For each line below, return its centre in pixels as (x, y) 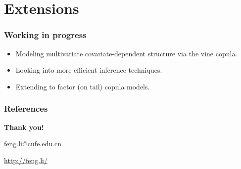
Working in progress (45, 35)
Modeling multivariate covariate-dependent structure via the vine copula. (126, 53)
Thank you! (24, 127)
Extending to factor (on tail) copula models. (83, 86)
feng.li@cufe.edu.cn (33, 144)
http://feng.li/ (26, 160)
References (26, 108)
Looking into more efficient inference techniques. (89, 70)
